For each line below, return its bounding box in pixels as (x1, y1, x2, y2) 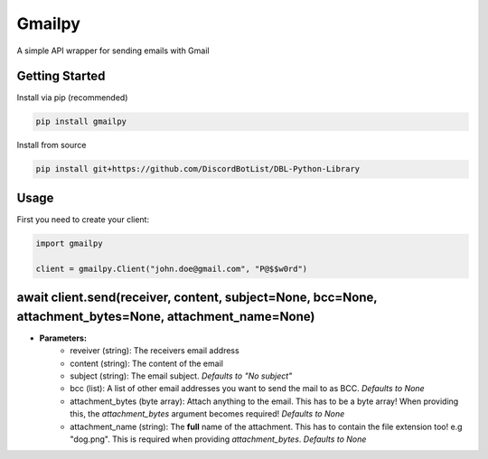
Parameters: (39, 333, 88, 343)
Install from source (16, 140, 87, 151)
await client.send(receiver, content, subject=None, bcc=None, (16, 290, 378, 305)
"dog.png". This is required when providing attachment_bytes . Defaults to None (70, 434, 367, 445)
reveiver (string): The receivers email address (70, 345, 239, 356)
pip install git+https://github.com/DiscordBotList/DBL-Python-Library (35, 164, 361, 174)
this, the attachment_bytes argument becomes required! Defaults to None (70, 408, 345, 419)
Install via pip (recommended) (16, 92, 128, 103)
